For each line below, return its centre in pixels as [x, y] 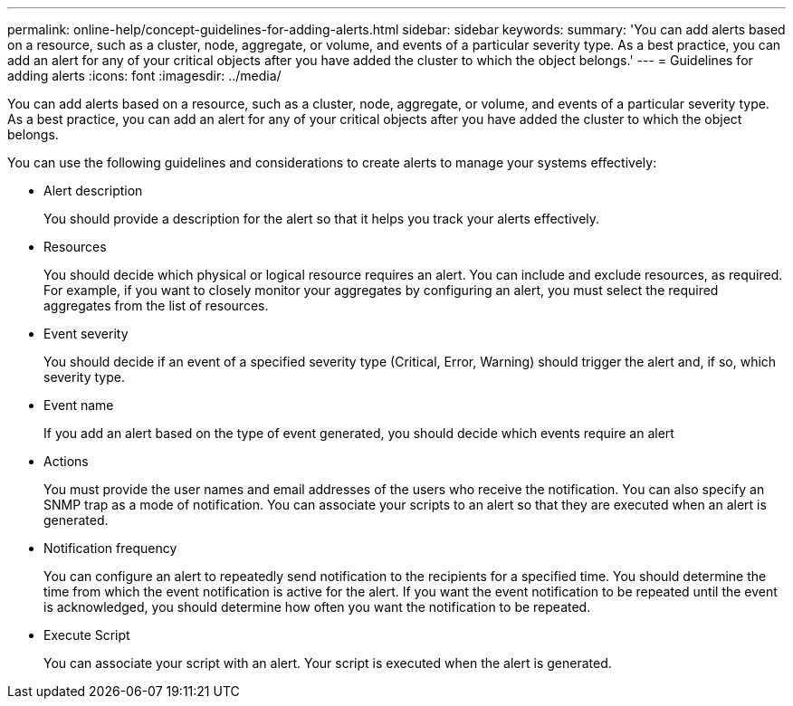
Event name [79, 405]
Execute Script [87, 635]
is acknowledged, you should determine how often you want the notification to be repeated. [317, 607]
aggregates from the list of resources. [156, 305]
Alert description [93, 191]
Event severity [86, 334]
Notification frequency [110, 548]
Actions [66, 461]
